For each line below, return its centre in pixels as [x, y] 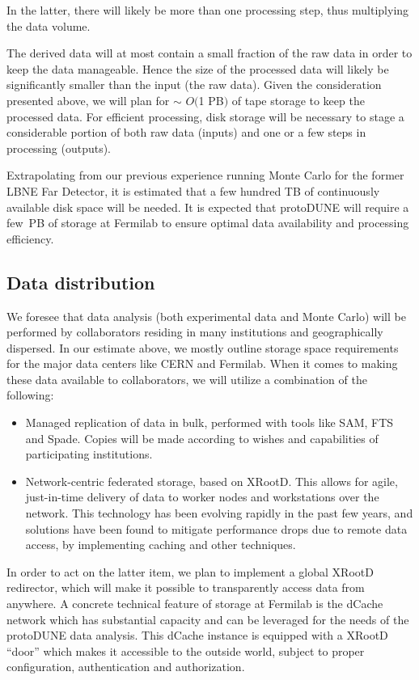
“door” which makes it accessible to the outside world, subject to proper [186, 650]
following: [30, 395]
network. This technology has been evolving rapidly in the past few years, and [219, 513]
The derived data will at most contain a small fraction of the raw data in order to [209, 53]
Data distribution [81, 282]
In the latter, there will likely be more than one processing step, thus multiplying [208, 10]
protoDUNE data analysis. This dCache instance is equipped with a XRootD [197, 635]
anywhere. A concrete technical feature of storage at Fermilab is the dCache [195, 604]
